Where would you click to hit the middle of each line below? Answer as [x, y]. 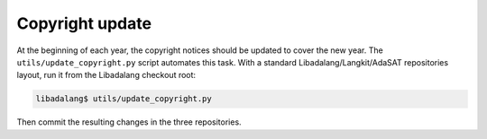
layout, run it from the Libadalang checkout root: [106, 75]
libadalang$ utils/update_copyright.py [124, 99]
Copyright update [84, 23]
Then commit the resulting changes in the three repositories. [129, 122]
